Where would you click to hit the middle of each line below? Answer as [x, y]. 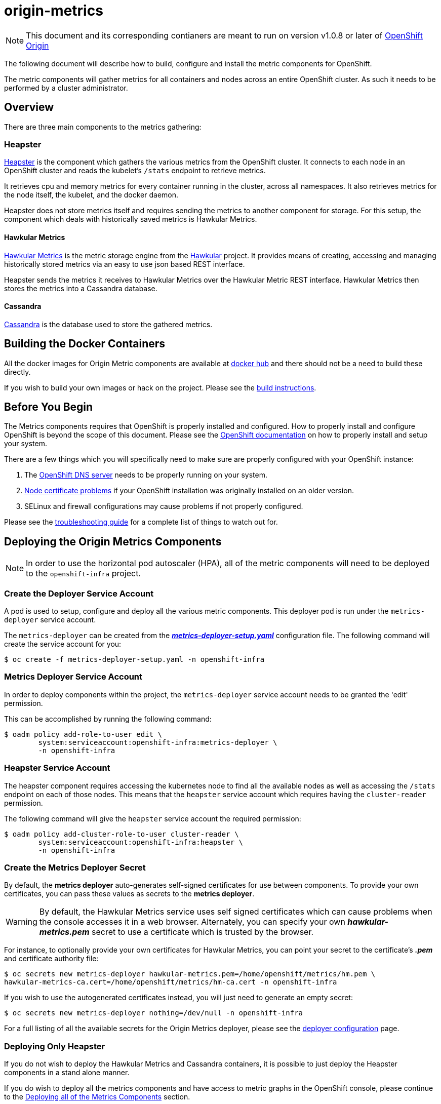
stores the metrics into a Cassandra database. [81, 288]
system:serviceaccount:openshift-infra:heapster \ [141, 842]
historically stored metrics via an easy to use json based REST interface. [125, 264]
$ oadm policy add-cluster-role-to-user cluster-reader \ [122, 834]
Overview [29, 107]
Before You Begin [49, 407]
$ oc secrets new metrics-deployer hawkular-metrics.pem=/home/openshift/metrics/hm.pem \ [190, 974]
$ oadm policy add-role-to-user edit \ [83, 734]
